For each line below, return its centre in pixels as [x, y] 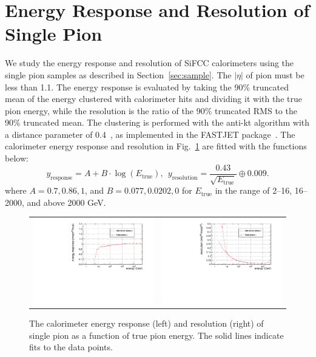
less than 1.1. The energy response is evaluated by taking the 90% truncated [147, 87]
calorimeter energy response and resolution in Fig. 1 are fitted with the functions [156, 146]
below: [17, 158]
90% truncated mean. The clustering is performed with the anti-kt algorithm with [157, 122]
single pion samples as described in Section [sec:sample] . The [118, 74]
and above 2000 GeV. [66, 202]
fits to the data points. [71, 347]
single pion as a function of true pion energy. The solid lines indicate [156, 335]
